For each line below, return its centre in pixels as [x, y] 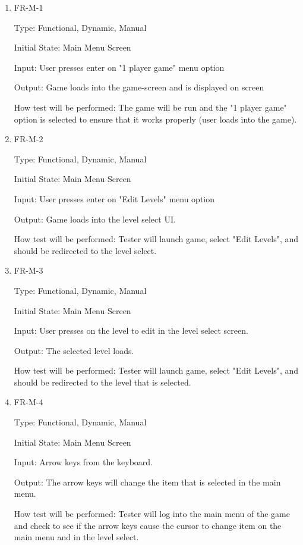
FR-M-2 [29, 139]
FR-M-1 [29, 7]
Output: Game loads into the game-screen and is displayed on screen [139, 87]
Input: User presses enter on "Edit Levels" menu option [114, 198]
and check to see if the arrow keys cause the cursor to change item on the [148, 525]
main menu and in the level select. [76, 537]
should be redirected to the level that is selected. [102, 382]
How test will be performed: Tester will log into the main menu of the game [152, 514]
